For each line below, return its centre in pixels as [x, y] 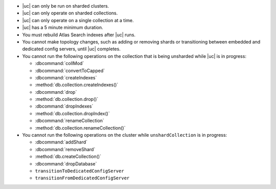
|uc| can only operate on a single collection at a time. [78, 20]
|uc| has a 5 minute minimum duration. [63, 28]
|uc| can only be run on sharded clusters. [66, 6]
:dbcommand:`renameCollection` [70, 121]
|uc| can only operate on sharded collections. [70, 13]
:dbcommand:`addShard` [61, 142]
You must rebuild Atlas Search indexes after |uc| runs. [79, 35]
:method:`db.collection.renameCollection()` [80, 128]
